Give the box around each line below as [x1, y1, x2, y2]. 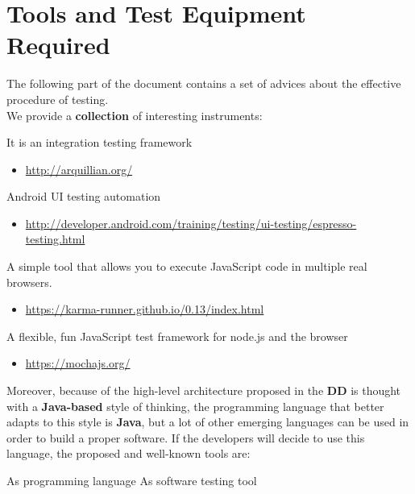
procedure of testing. [6, 90, 109, 107]
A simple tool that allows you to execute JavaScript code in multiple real [6, 258, 367, 275]
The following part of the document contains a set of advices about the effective [6, 75, 401, 92]
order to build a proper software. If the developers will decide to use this [6, 429, 365, 446]
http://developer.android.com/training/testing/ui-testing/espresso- [25, 214, 357, 231]
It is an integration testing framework [6, 134, 193, 151]
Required [6, 28, 110, 61]
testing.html [25, 230, 85, 247]
